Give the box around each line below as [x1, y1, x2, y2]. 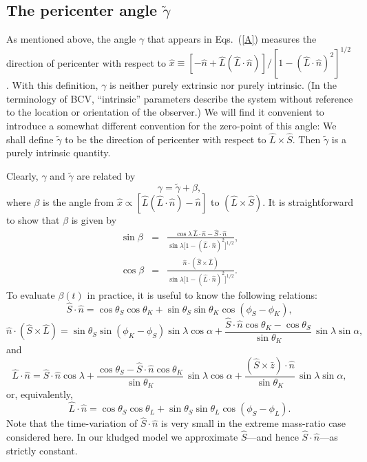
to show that [6, 212, 60, 227]
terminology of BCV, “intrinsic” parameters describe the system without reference [6, 91, 353, 105]
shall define [6, 132, 54, 146]
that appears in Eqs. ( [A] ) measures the [147, 32, 317, 46]
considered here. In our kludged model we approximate [6, 430, 238, 444]
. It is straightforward [262, 194, 353, 209]
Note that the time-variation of [6, 416, 138, 430]
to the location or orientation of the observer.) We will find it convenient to [6, 105, 324, 119]
